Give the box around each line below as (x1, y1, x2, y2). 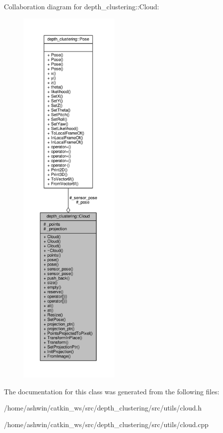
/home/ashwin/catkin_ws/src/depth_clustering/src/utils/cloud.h (4, 403, 202, 413)
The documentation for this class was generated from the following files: (4, 386, 220, 396)
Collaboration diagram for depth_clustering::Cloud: (4, 1, 159, 11)
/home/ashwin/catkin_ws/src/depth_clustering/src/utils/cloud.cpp (4, 419, 209, 429)
